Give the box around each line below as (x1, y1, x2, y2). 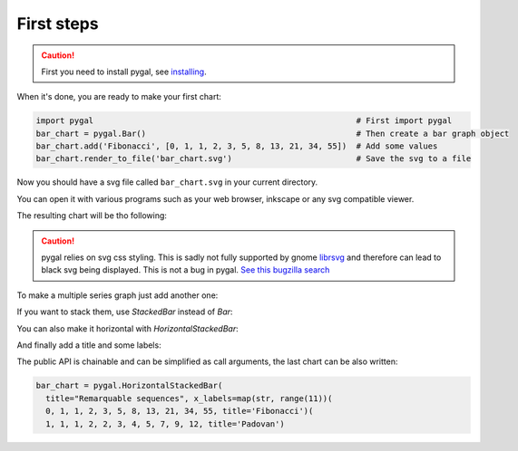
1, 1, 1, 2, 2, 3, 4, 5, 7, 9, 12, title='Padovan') (45, 418, 285, 429)
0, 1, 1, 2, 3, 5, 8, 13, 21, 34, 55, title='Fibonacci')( (45, 406, 314, 417)
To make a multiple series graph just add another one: (16, 290, 219, 301)
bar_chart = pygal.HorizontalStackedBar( (35, 380, 223, 391)
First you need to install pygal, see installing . (41, 66, 208, 77)
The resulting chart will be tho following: (16, 210, 168, 221)
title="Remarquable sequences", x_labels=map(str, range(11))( (45, 393, 333, 403)
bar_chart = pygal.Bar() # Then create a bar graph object (35, 128, 510, 139)
